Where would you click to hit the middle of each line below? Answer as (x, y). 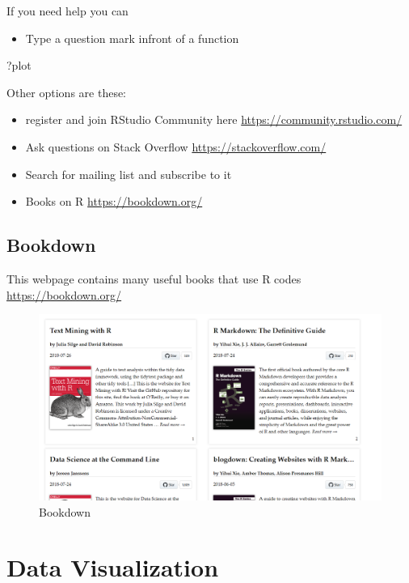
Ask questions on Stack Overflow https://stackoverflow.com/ (176, 146)
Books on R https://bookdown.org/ (114, 201)
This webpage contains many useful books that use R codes (154, 278)
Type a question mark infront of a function (132, 38)
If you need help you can (67, 11)
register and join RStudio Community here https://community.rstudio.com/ (214, 119)
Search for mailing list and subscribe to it (129, 174)
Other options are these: (67, 92)
